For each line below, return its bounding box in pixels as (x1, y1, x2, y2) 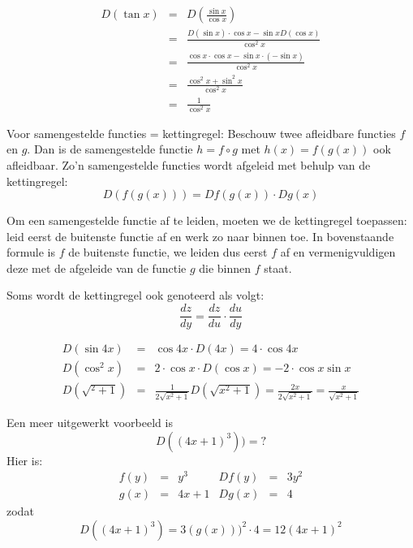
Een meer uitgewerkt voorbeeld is (6, 413, 173, 430)
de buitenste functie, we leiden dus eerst (68, 244, 268, 261)
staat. (264, 259, 292, 276)
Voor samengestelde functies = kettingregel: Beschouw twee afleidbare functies (6, 124, 396, 141)
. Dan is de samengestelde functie (27, 140, 193, 157)
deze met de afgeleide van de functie (6, 259, 187, 276)
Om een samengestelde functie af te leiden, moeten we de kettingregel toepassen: (6, 212, 407, 229)
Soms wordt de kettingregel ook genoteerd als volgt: (6, 287, 265, 304)
